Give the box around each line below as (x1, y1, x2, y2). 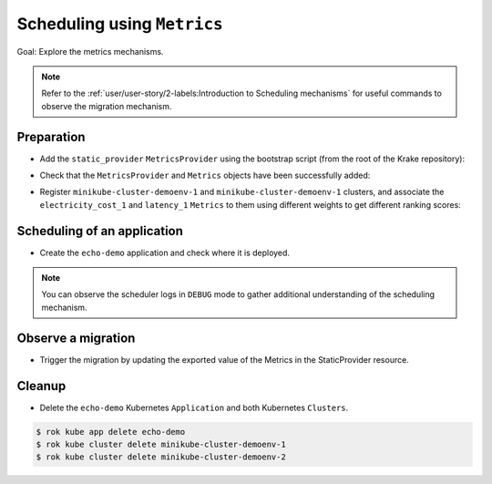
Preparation (16, 129, 86, 145)
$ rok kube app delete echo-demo (36, 427, 186, 437)
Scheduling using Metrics (16, 14, 223, 34)
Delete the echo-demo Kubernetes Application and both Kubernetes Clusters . (39, 402, 349, 413)
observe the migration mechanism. (41, 100, 172, 111)
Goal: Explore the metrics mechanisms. (16, 46, 164, 57)
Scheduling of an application (16, 223, 184, 239)
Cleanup (16, 378, 67, 394)
